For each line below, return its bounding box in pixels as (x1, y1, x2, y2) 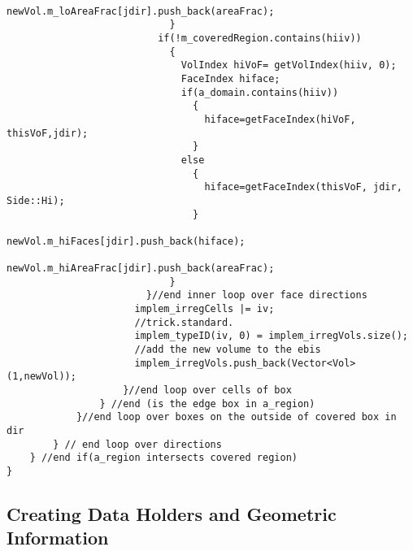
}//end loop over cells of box (123, 384, 292, 397)
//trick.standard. (134, 316, 234, 328)
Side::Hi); (7, 194, 65, 206)
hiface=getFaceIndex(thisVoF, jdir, (204, 181, 402, 193)
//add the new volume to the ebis (134, 344, 321, 356)
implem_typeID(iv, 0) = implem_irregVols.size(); (134, 330, 408, 342)
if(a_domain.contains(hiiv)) (180, 86, 339, 98)
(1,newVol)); (7, 371, 76, 383)
